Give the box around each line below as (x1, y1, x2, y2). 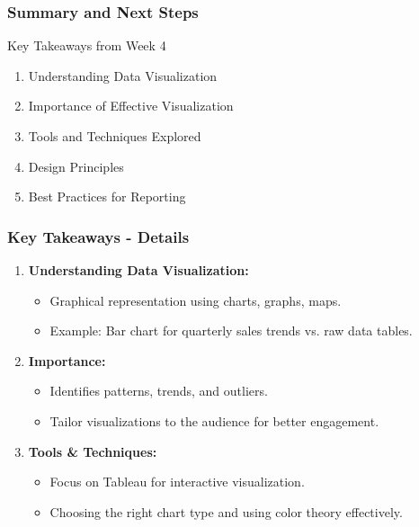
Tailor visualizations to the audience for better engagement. (49, 411, 379, 430)
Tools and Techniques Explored (28, 127, 201, 145)
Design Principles (28, 156, 124, 175)
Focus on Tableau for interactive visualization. (49, 472, 305, 491)
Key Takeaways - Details (7, 225, 190, 247)
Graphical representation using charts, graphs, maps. (49, 290, 342, 309)
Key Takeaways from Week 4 (7, 36, 166, 55)
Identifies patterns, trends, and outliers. (49, 381, 268, 400)
